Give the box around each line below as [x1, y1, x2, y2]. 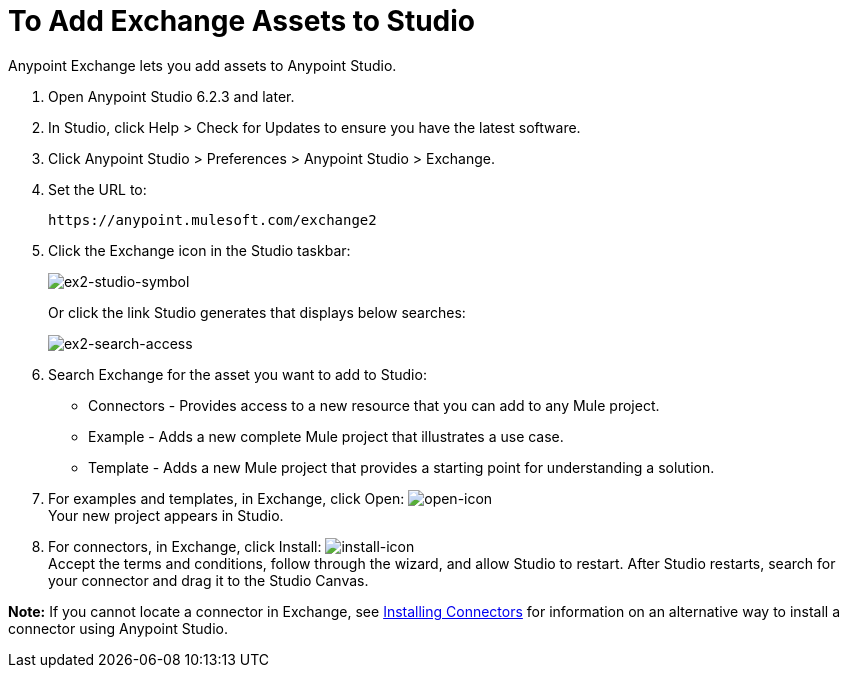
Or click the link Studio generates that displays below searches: [48, 303, 466, 321]
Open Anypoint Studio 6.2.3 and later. [48, 87, 295, 105]
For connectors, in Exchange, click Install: [48, 537, 322, 555]
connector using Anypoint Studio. [8, 619, 228, 637]
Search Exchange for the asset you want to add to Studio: [48, 365, 427, 383]
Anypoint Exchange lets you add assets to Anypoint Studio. [8, 56, 397, 74]
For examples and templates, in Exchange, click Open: [48, 489, 405, 507]
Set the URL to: [48, 180, 147, 198]
